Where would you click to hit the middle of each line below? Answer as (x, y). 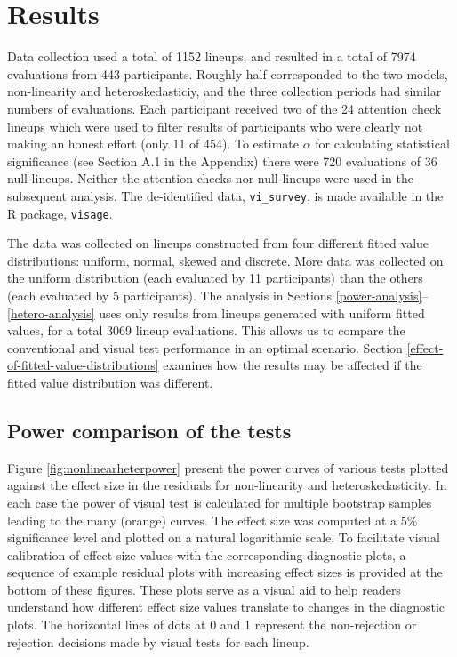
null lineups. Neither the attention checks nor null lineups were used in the (210, 178)
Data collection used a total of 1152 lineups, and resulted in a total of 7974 (212, 56)
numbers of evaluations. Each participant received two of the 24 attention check (224, 108)
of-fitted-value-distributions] (83, 365)
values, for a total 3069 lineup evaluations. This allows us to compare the (206, 330)
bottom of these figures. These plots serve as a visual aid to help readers (204, 589)
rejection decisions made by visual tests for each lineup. (158, 641)
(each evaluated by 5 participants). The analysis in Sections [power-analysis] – (218, 295)
